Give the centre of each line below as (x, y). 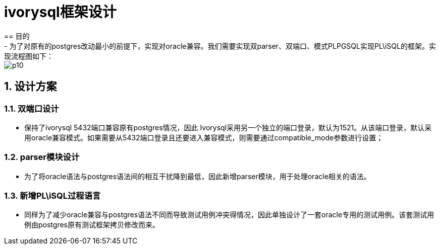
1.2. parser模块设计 (42, 157)
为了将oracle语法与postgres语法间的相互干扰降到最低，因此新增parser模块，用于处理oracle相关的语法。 (198, 176)
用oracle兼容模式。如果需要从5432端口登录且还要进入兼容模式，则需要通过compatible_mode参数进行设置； (204, 137)
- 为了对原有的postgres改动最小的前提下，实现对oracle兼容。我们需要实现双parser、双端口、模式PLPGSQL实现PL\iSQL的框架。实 (220, 46)
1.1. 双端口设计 (32, 108)
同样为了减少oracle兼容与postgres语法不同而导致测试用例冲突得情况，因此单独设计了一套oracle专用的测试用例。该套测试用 (229, 215)
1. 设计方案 (31, 87)
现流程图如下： (29, 56)
